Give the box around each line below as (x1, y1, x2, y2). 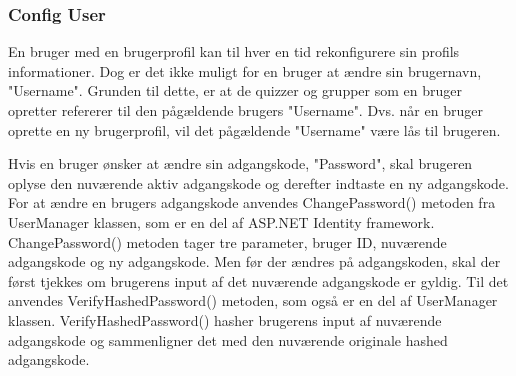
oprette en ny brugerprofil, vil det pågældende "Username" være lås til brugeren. (8, 119, 501, 140)
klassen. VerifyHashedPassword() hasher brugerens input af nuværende (8, 309, 442, 330)
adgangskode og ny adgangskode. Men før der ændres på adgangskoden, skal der (8, 251, 501, 272)
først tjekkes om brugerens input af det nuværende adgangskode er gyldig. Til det (8, 270, 509, 291)
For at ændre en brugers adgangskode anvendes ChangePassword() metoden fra (8, 192, 496, 213)
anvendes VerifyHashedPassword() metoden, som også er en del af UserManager (8, 290, 498, 311)
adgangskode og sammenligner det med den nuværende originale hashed (8, 329, 448, 350)
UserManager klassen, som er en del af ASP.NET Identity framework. (8, 211, 435, 232)
